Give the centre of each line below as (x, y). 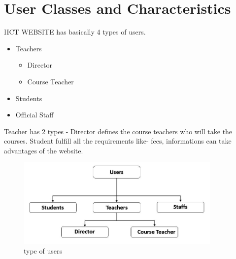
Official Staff (34, 115)
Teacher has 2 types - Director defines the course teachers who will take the (118, 131)
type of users (43, 250)
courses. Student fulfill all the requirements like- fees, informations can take (118, 141)
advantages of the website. (44, 150)
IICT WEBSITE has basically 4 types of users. (75, 32)
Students (29, 98)
